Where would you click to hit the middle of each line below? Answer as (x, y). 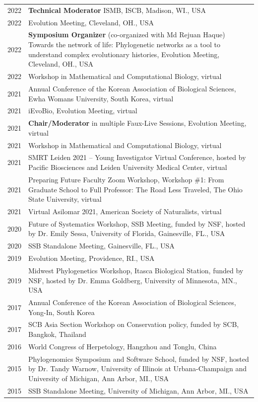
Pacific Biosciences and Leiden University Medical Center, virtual (128, 167)
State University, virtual (65, 199)
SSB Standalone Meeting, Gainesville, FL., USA (101, 246)
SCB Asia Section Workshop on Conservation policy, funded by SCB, (134, 324)
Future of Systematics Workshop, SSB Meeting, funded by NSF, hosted (137, 223)
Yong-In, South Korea (62, 312)
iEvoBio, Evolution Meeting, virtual (83, 111)
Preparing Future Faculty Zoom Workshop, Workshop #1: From (126, 179)
